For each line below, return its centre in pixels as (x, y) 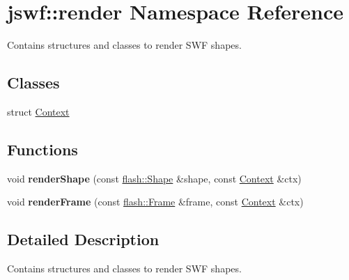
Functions (42, 149)
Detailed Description (83, 239)
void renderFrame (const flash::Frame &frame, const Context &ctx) (155, 202)
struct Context (38, 111)
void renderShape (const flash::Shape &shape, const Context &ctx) (154, 178)
